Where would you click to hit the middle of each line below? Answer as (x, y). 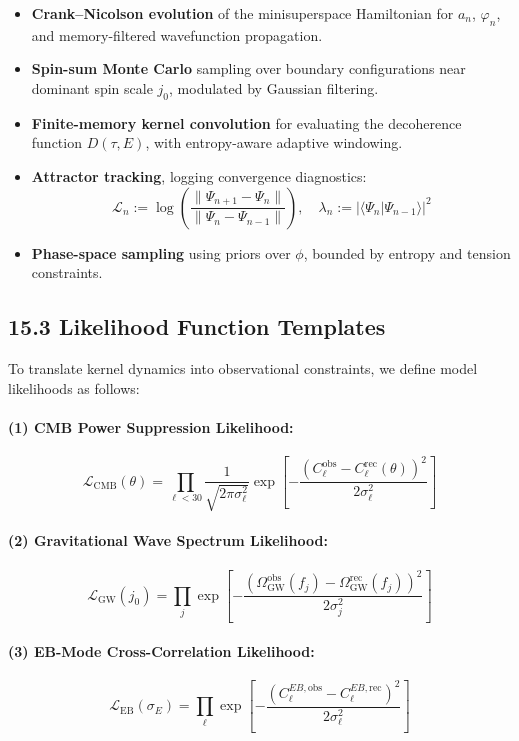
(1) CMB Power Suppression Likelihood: (151, 426)
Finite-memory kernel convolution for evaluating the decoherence (246, 122)
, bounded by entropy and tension (407, 252)
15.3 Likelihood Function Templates (197, 326)
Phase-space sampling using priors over (161, 252)
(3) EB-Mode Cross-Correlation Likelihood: (161, 651)
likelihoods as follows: (74, 387)
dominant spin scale (92, 87)
